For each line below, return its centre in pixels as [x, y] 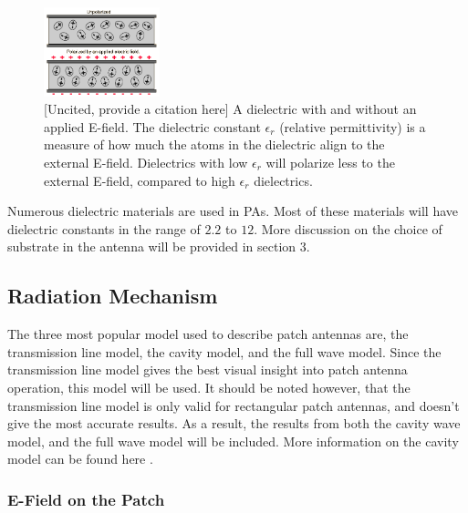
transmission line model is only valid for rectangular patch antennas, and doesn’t [234, 405]
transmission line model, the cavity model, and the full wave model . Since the [224, 351]
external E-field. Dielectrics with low [146, 162]
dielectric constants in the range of [104, 228]
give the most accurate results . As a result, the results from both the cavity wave [234, 423]
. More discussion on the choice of [348, 228]
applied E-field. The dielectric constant [152, 126]
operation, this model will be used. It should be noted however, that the [209, 387]
